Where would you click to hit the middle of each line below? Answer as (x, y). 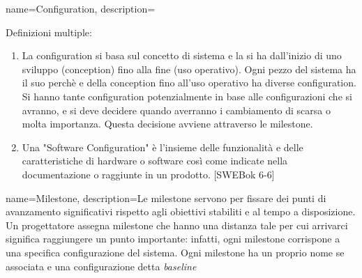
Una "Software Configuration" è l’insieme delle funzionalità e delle (163, 147)
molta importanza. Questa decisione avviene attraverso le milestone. (167, 124)
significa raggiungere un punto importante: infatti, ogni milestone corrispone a (173, 239)
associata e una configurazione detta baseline (101, 266)
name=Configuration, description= (81, 8)
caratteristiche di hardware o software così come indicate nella (155, 161)
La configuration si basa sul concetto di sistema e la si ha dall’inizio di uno (182, 55)
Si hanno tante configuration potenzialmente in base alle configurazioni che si (187, 96)
